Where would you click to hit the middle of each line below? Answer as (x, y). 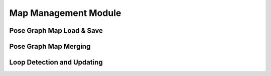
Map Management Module (65, 13)
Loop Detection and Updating (56, 62)
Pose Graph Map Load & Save (56, 31)
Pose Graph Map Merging (50, 46)
